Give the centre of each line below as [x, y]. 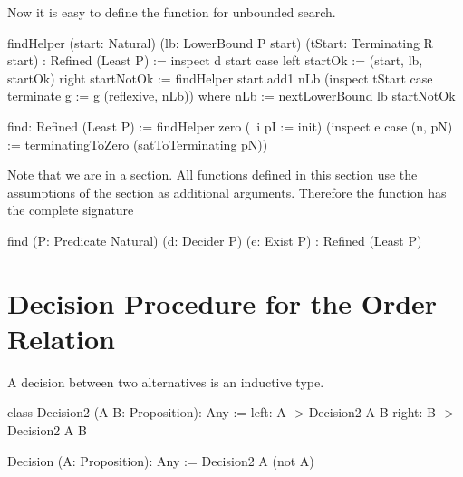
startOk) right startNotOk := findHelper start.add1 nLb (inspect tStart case [220, 78]
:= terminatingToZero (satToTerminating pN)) [138, 144]
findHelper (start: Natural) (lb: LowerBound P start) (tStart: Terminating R [220, 42]
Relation [61, 338]
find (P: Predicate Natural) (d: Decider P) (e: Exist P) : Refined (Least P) [215, 240]
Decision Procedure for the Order [222, 302]
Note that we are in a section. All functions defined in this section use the [212, 175]
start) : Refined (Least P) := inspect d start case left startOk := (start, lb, [215, 60]
